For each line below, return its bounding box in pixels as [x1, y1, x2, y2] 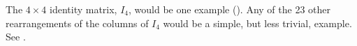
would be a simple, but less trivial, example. [163, 15, 352, 30]
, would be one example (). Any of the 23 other [129, 2, 331, 16]
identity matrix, [50, 2, 117, 16]
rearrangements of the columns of [6, 15, 149, 30]
